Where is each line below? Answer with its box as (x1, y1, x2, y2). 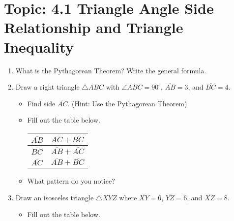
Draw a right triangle (15, 82, 80, 92)
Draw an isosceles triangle (15, 192, 94, 203)
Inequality (4, 36, 74, 57)
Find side (27, 98, 56, 108)
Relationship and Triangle (4, 17, 183, 37)
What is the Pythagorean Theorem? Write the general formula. (15, 65, 206, 75)
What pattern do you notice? (27, 176, 115, 186)
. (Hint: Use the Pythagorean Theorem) (67, 98, 187, 108)
